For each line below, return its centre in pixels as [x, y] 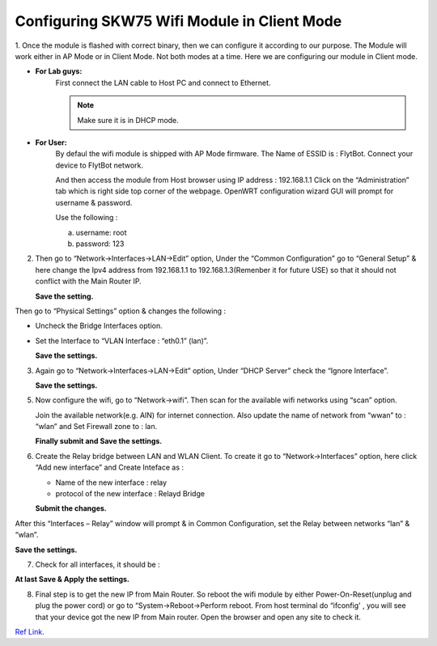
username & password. [94, 202]
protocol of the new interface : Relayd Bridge [130, 494]
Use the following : [87, 218]
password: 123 [100, 244]
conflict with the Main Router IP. [88, 281]
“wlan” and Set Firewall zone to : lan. [96, 427]
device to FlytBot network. [100, 165]
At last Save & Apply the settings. [72, 580]
